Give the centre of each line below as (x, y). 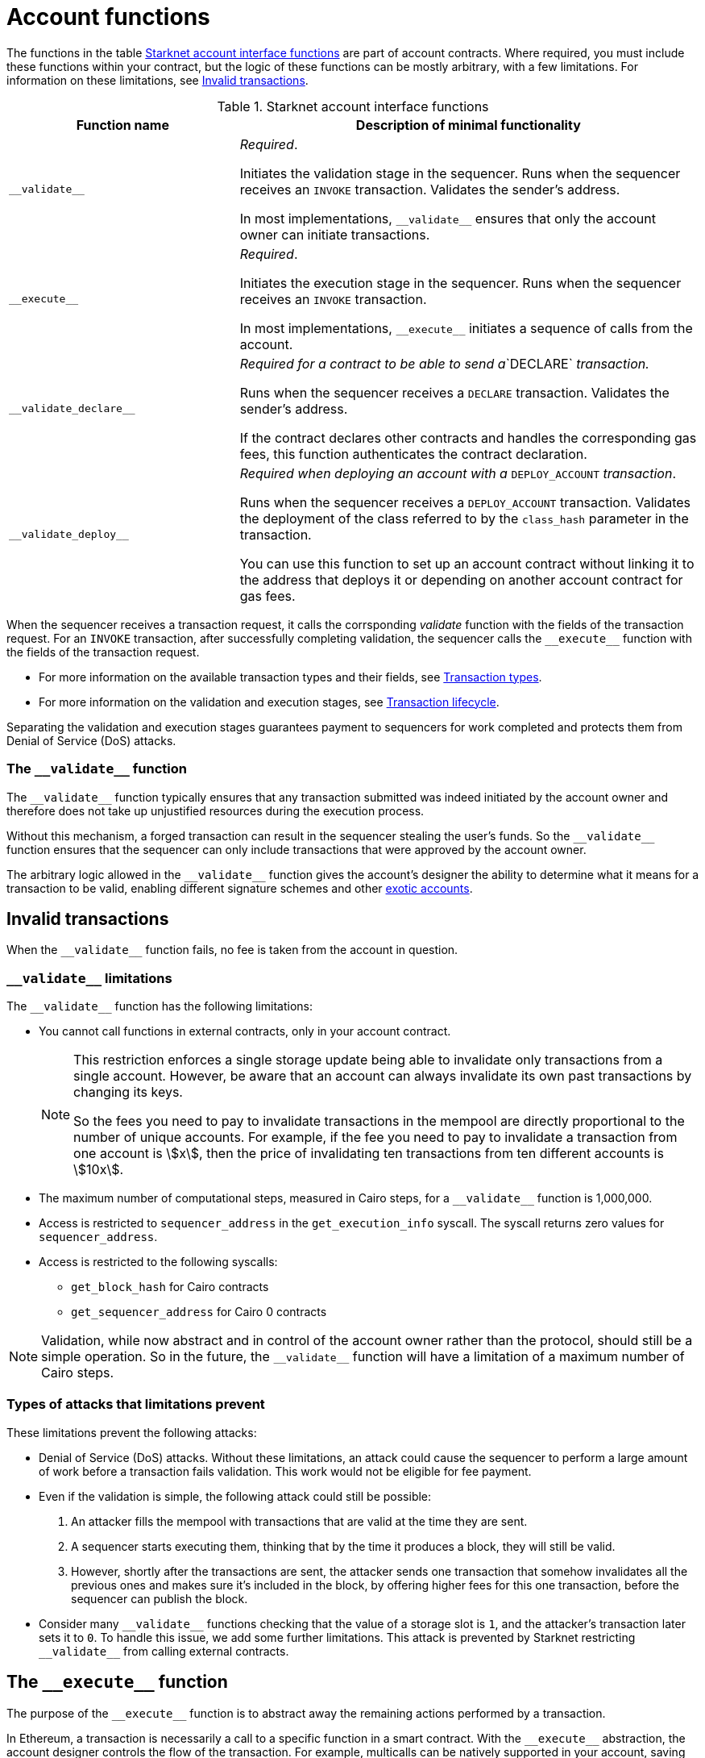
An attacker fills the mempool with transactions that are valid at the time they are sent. (299, 1521)
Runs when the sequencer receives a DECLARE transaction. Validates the (454, 392)
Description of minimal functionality (468, 125)
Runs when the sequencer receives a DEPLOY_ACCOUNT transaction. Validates (465, 502)
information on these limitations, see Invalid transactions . (158, 80)
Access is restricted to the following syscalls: (158, 1262)
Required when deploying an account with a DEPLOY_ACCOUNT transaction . (458, 473)
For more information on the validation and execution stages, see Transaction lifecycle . (269, 702)
